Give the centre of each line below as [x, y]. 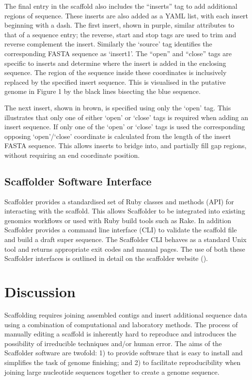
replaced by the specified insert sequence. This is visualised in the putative [115, 82]
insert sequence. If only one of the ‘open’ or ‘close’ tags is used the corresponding [125, 127]
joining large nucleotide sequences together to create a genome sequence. [112, 372]
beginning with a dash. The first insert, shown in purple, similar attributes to [119, 25]
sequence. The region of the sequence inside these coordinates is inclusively [116, 72]
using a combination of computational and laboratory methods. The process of [121, 324]
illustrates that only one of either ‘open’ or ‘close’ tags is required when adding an [126, 117]
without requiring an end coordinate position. [72, 155]
